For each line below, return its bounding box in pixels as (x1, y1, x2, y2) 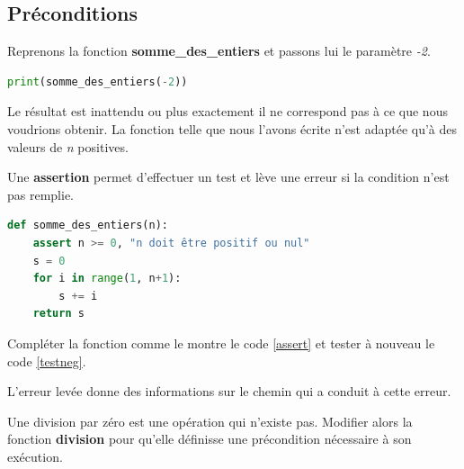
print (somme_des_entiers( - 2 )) (7, 75, 188, 88)
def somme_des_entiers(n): (7, 219, 168, 232)
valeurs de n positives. (7, 137, 129, 156)
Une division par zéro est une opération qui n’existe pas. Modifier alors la (7, 411, 413, 430)
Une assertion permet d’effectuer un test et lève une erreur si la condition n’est (7, 167, 450, 186)
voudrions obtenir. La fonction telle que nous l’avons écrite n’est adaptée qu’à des (7, 119, 458, 138)
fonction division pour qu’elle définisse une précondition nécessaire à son (7, 429, 412, 448)
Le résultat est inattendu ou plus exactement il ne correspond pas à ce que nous (7, 102, 448, 121)
